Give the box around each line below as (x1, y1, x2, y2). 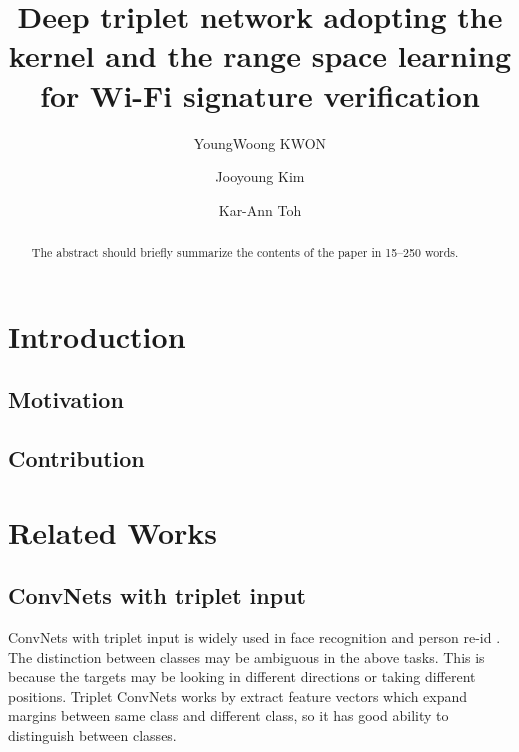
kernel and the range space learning (8, 35, 512, 76)
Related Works (8, 511, 218, 552)
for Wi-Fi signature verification (40, 74, 480, 115)
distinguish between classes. (8, 725, 177, 746)
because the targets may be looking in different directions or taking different (8, 666, 476, 687)
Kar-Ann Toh (218, 199, 302, 220)
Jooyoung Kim (215, 166, 305, 187)
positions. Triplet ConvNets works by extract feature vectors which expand (8, 685, 468, 706)
